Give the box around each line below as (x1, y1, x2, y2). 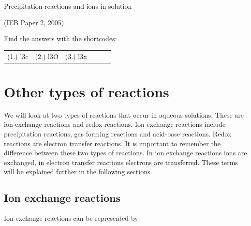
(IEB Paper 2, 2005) (4, 17, 64, 27)
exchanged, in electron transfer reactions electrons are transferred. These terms (4, 157, 238, 167)
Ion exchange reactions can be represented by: (4, 213, 140, 223)
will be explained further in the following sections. (4, 166, 152, 177)
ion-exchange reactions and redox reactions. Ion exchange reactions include (4, 119, 226, 129)
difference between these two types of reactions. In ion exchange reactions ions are (4, 148, 247, 158)
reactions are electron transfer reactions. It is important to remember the (4, 138, 221, 148)
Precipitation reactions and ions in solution (4, 1, 132, 11)
